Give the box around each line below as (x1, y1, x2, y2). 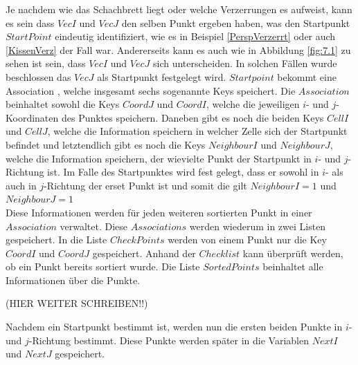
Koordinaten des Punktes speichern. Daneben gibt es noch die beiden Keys (6, 110, 324, 124)
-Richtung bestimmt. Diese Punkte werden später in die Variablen (28, 333, 310, 347)
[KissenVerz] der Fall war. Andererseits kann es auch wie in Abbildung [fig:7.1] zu (6, 42, 351, 57)
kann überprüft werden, (242, 245, 343, 260)
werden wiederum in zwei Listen (189, 218, 326, 233)
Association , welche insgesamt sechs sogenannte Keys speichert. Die (6, 83, 296, 97)
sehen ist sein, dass (6, 56, 86, 71)
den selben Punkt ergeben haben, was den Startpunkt (121, 15, 350, 30)
